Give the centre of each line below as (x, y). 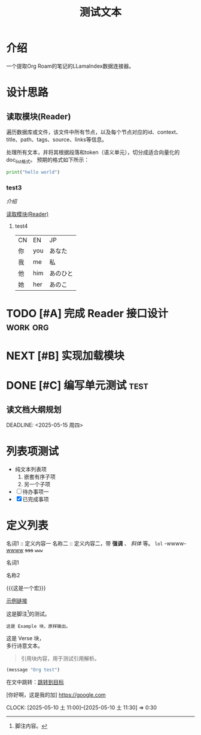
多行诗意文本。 (25, 646)
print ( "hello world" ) (33, 172)
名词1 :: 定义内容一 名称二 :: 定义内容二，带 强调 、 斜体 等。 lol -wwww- (96, 544)
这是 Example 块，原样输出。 (38, 626)
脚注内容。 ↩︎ (31, 725)
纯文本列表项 (31, 469)
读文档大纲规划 (34, 409)
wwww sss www (25, 550)
